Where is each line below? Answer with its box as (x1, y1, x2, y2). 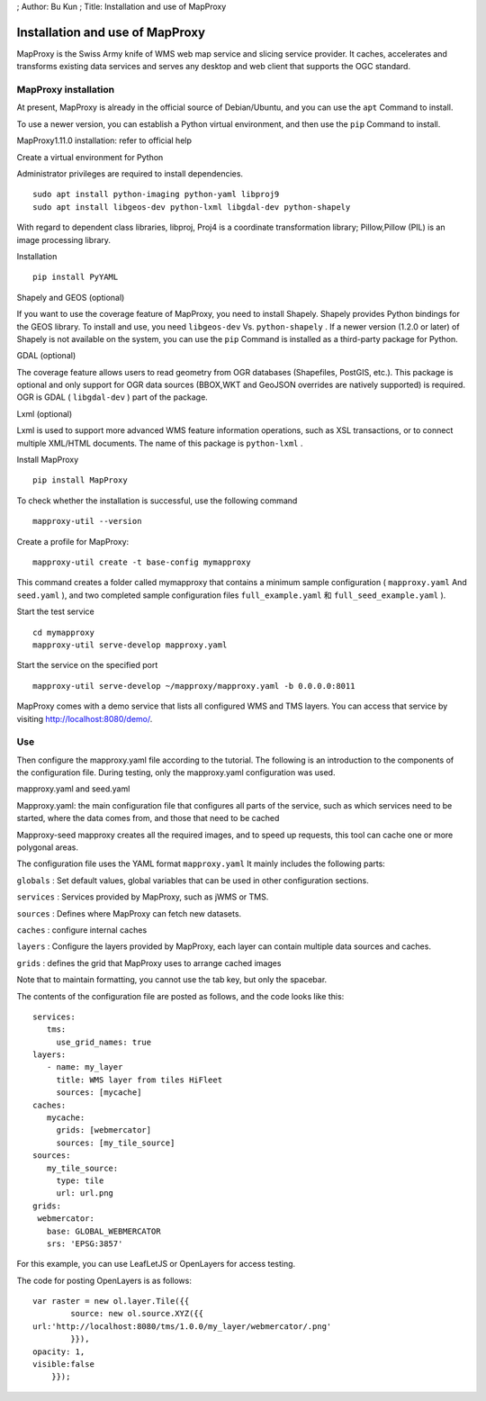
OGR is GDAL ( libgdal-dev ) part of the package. (16, 392, 209, 402)
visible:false (32, 1360, 94, 1369)
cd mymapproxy (32, 627, 94, 637)
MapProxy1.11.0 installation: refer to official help (16, 135, 193, 146)
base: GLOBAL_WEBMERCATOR (46, 1225, 161, 1236)
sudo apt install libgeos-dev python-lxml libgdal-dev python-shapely (32, 202, 351, 212)
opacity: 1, (32, 1346, 85, 1357)
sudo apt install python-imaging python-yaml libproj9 (32, 189, 280, 200)
